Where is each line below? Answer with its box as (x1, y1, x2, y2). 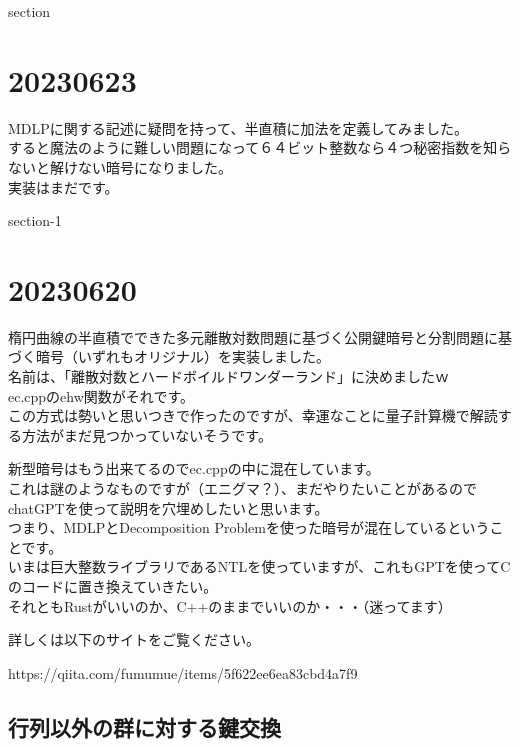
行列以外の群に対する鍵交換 (8, 711, 281, 742)
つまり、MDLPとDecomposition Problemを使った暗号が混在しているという (8, 517, 490, 538)
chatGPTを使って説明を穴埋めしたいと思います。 (8, 497, 329, 518)
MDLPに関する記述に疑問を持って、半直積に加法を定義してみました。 (8, 117, 468, 138)
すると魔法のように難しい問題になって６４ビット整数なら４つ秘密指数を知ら (8, 137, 512, 158)
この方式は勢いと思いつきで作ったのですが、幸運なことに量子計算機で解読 (8, 405, 498, 426)
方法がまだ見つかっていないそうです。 (21, 424, 272, 445)
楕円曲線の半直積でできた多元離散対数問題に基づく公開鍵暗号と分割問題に (8, 326, 498, 347)
